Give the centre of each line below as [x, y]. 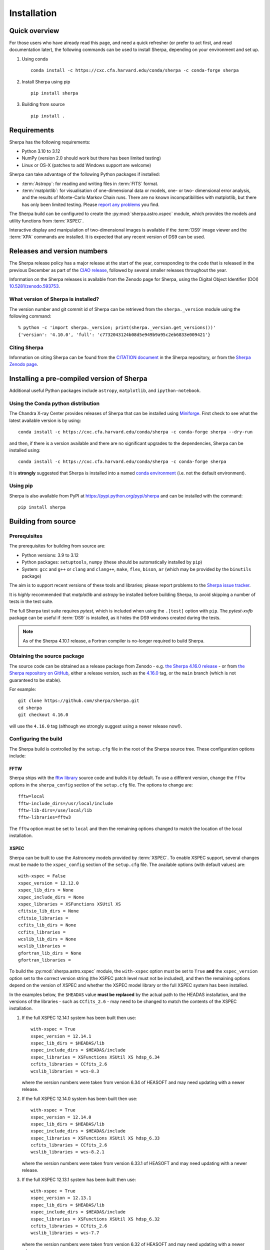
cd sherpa [30, 708]
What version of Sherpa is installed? [54, 299]
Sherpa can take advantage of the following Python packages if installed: [84, 174]
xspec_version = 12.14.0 [61, 1117]
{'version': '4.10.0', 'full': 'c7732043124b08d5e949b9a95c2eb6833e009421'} [114, 334]
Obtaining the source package [47, 656]
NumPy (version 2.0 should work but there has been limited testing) [91, 158]
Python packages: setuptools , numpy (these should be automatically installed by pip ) [112, 562]
